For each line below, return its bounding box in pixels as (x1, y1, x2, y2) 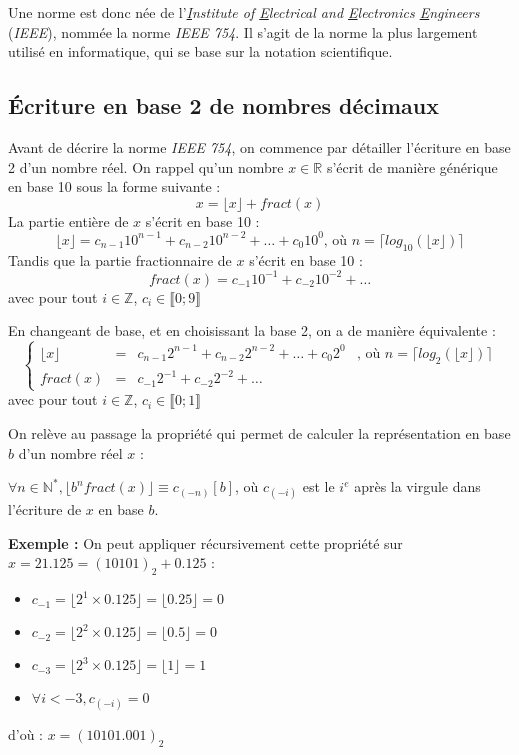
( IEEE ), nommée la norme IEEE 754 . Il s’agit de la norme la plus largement (8, 21, 478, 42)
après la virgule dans (354, 476, 481, 497)
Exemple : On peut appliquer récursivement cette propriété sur (8, 532, 403, 553)
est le (302, 476, 335, 497)
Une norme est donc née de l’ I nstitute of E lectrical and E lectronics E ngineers (8, 2, 480, 22)
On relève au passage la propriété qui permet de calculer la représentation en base (8, 422, 511, 443)
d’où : (8, 724, 44, 745)
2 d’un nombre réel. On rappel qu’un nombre (8, 156, 284, 177)
